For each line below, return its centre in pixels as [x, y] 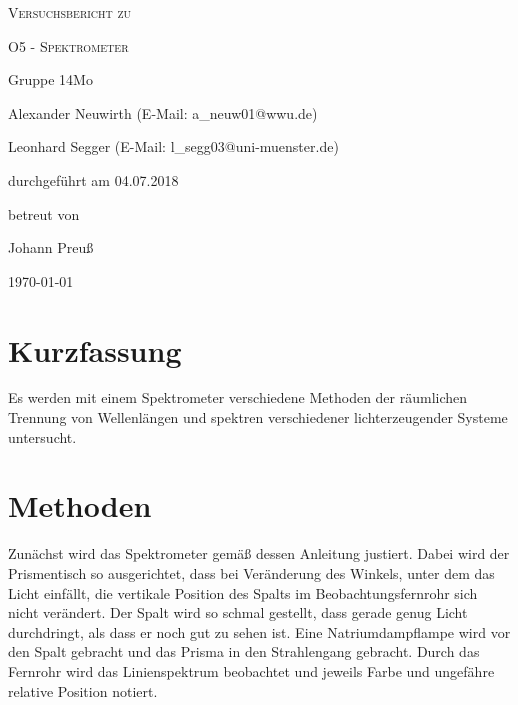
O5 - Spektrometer [68, 45]
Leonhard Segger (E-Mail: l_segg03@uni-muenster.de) [173, 146]
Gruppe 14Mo [50, 79]
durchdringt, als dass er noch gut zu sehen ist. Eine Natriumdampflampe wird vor [259, 631]
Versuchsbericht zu [70, 12]
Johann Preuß [51, 247]
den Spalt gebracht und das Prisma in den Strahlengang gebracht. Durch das [244, 651]
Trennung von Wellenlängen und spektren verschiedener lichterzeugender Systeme [258, 417]
